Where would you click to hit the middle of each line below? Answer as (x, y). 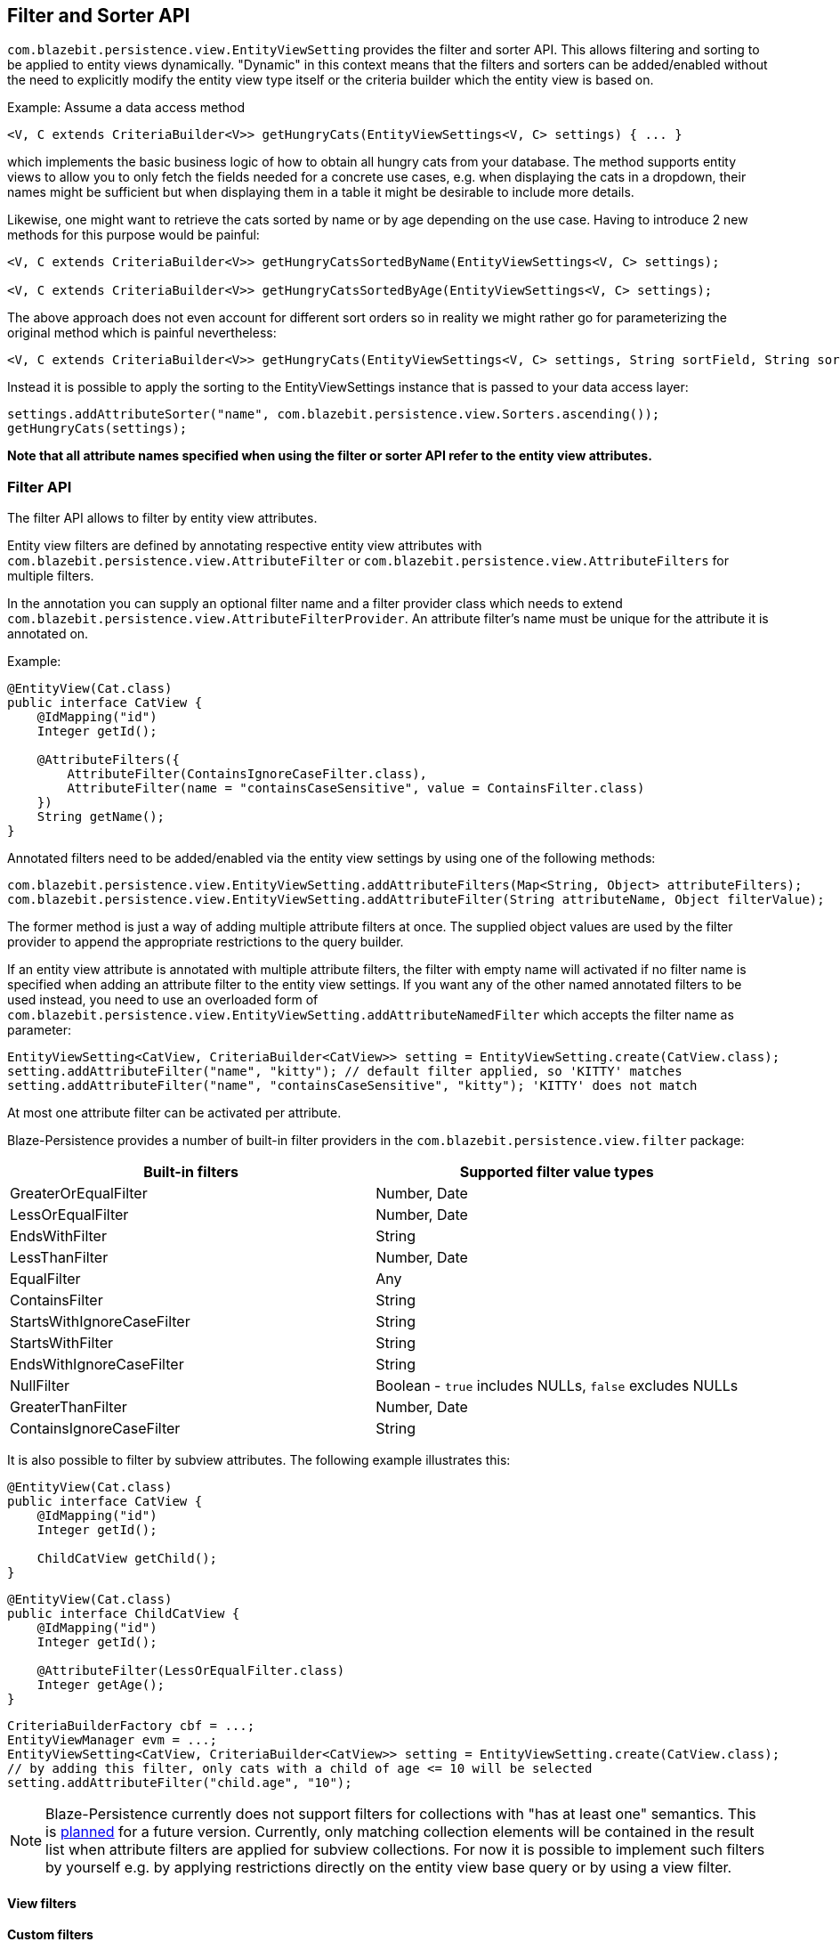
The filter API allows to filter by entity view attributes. (162, 518)
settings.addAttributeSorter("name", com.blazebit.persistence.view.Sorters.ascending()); (334, 414)
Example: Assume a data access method (126, 108)
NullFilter (40, 1386)
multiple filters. (51, 576)
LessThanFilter (59, 1258)
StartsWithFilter (62, 1343)
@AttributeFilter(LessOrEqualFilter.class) (191, 1671)
